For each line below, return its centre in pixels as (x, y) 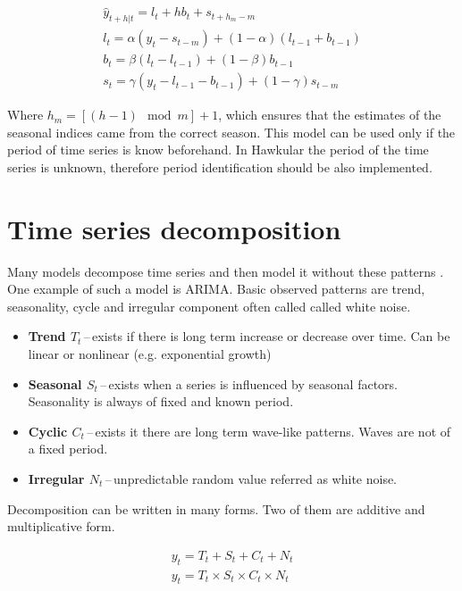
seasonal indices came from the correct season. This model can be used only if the (231, 132)
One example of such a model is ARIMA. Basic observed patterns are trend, (216, 289)
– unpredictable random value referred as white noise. (251, 478)
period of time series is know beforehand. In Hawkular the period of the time (218, 150)
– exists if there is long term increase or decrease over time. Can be (267, 336)
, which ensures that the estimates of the (330, 115)
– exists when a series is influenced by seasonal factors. (249, 383)
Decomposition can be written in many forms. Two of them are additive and (216, 508)
